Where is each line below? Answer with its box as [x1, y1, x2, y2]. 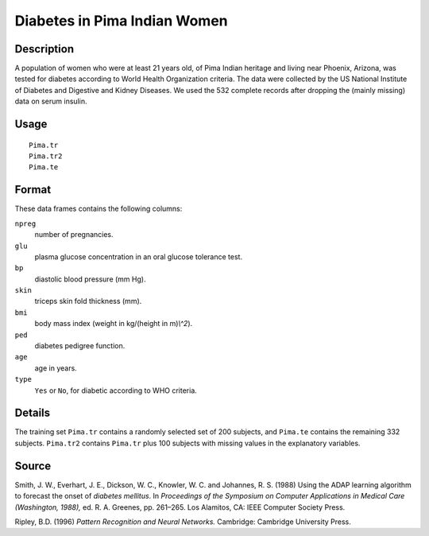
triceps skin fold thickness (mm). [34, 297, 142, 306]
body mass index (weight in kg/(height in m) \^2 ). [34, 319, 193, 328]
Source [14, 459, 52, 472]
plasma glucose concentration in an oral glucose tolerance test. [34, 251, 242, 262]
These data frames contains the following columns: [14, 204, 183, 214]
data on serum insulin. [14, 96, 87, 107]
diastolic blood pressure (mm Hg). [34, 274, 146, 284]
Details [14, 406, 51, 420]
